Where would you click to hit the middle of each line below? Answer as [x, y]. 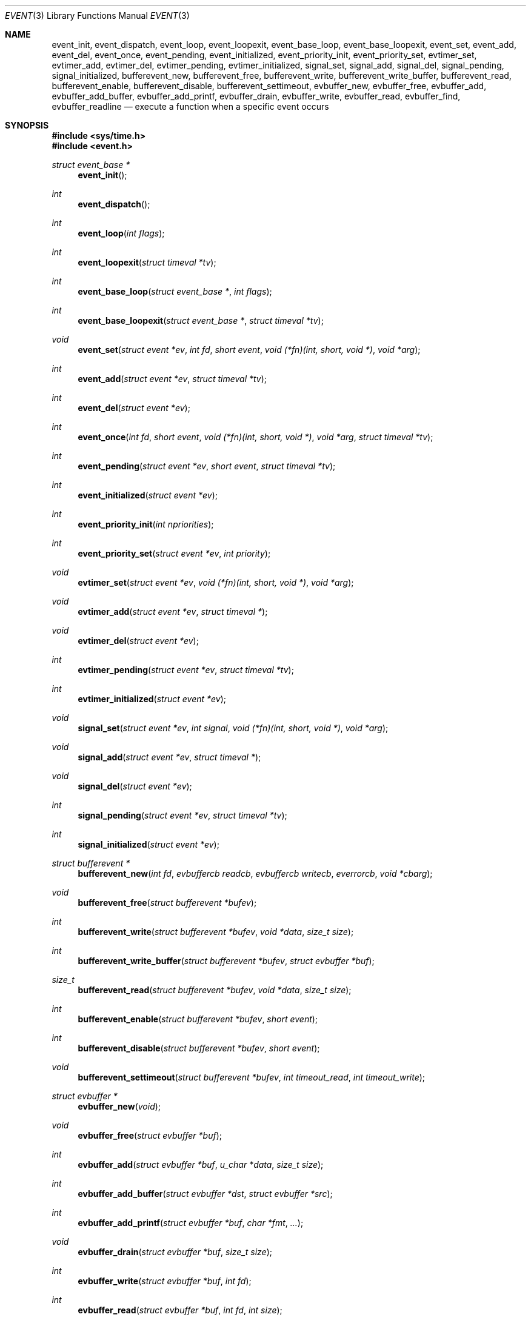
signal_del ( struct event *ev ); [135, 786]
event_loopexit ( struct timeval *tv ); [147, 262]
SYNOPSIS [27, 125]
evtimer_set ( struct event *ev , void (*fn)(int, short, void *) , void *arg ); [216, 582]
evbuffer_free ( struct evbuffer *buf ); [150, 1135]
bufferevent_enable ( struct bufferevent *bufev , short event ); [198, 1019]
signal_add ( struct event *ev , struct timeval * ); [169, 757]
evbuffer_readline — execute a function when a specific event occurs [190, 106]
